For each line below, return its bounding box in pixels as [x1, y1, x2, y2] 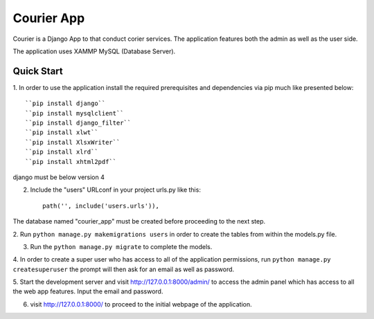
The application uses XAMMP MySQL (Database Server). [12, 47, 176, 55]
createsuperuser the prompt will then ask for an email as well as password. [12, 265, 235, 273]
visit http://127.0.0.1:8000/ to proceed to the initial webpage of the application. [30, 300, 252, 308]
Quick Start [12, 65, 63, 77]
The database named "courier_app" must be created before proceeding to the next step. [12, 217, 266, 226]
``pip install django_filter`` [25, 119, 132, 127]
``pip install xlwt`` [25, 129, 98, 136]
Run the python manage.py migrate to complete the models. [30, 242, 213, 250]
